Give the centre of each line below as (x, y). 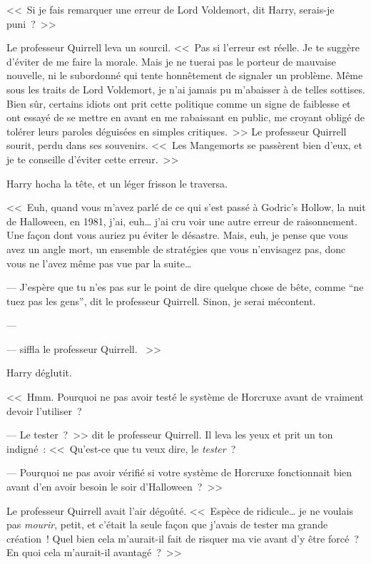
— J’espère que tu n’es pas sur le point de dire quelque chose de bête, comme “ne (185, 287)
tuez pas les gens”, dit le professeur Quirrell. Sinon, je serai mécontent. (161, 301)
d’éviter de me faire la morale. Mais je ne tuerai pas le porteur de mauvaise (171, 61)
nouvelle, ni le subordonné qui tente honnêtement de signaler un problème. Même (185, 75)
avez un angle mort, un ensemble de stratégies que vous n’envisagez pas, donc (176, 248)
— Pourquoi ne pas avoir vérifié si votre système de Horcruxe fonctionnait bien (179, 472)
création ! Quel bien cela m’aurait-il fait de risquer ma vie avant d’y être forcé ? (183, 538)
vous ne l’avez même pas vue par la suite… (99, 263)
